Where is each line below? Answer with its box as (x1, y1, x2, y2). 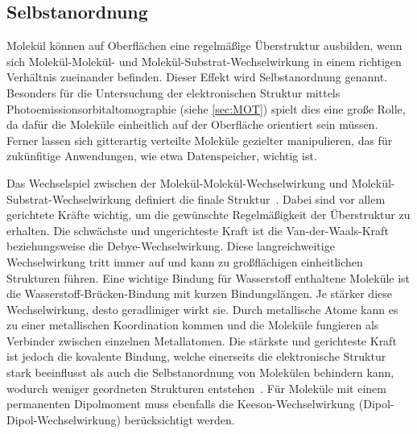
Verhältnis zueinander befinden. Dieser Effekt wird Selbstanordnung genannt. (6, 68, 388, 85)
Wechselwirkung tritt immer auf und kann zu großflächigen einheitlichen (6, 253, 363, 270)
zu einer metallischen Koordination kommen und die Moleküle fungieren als (6, 316, 379, 333)
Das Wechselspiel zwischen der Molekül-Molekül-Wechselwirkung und (6, 174, 349, 191)
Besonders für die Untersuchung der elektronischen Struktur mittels (6, 84, 341, 101)
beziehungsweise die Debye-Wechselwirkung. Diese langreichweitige (6, 238, 335, 254)
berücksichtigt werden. (124, 411, 235, 428)
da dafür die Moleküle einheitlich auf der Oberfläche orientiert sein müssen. (6, 116, 378, 133)
